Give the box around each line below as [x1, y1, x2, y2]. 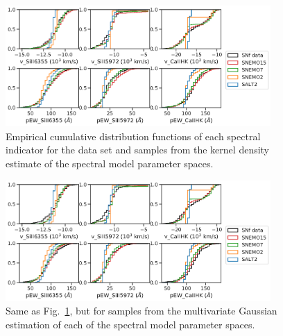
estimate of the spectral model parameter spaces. [6, 156, 214, 170]
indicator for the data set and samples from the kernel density [6, 142, 270, 157]
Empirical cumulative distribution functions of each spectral [6, 128, 261, 143]
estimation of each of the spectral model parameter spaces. [6, 317, 255, 331]
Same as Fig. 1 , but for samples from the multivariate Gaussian [6, 303, 277, 318]
